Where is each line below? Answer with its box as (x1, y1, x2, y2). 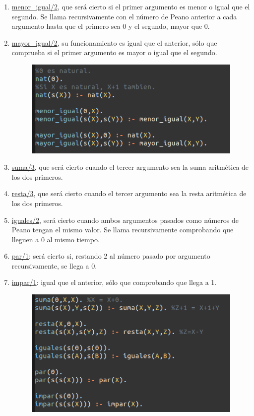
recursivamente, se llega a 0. (11, 260, 97, 271)
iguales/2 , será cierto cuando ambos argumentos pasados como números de (11, 214, 239, 225)
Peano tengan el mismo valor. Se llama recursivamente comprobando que (11, 224, 234, 235)
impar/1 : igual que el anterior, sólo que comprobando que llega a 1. (11, 277, 217, 287)
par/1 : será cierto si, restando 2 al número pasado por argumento (11, 251, 210, 261)
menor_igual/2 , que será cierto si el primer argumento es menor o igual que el (11, 1, 250, 11)
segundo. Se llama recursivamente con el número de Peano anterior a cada (11, 11, 237, 21)
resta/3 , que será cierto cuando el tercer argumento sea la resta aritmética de (11, 188, 247, 199)
